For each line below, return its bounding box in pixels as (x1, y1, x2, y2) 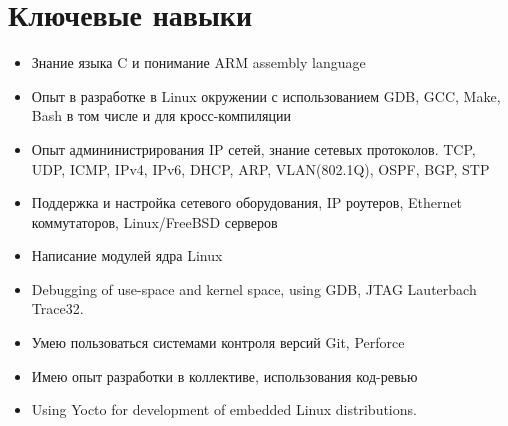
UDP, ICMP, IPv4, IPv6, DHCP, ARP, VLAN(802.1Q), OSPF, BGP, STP (31, 158, 490, 179)
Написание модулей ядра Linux (31, 245, 223, 266)
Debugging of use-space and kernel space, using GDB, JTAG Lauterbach (31, 278, 477, 299)
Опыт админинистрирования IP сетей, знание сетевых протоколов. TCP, (31, 138, 476, 159)
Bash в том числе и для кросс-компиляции (31, 105, 291, 126)
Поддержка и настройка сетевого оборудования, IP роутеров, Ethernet (31, 192, 462, 213)
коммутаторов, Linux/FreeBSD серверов (31, 211, 278, 232)
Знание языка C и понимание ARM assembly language (31, 52, 366, 73)
